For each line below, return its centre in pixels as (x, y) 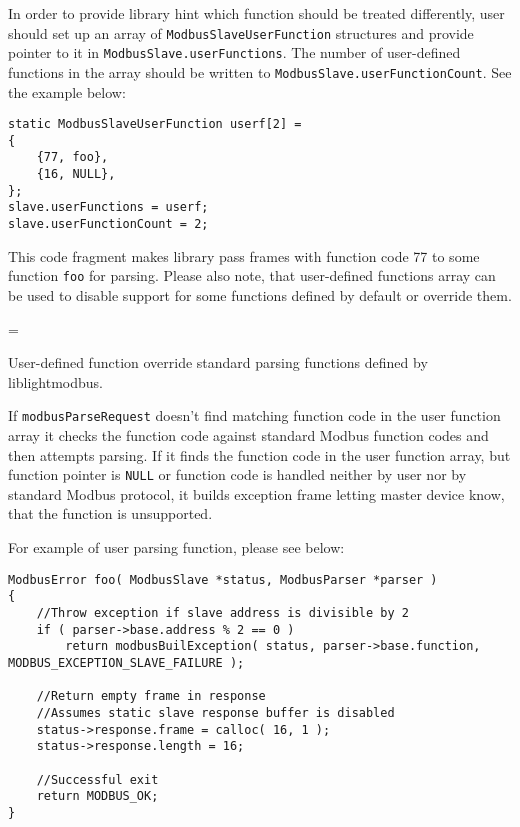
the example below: (67, 91)
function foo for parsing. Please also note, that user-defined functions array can (252, 275)
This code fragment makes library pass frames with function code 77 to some (244, 255)
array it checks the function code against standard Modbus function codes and (248, 435)
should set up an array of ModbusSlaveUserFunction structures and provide (241, 32)
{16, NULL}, (76, 174)
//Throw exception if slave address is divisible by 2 (222, 612)
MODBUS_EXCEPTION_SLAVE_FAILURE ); (126, 662)
